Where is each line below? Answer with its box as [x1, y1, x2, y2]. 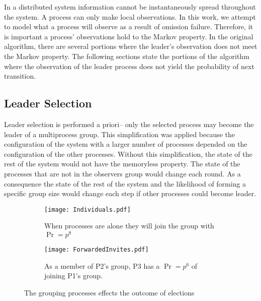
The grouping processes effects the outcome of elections [24, 287, 195, 297]
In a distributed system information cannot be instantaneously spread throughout [4, 2, 256, 12]
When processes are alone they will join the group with [44, 220, 214, 231]
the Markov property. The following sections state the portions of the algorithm [4, 50, 249, 61]
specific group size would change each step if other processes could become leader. [4, 188, 256, 199]
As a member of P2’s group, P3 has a [44, 260, 160, 271]
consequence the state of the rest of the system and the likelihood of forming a [4, 178, 246, 189]
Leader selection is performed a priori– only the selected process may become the [4, 118, 254, 129]
